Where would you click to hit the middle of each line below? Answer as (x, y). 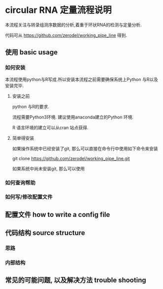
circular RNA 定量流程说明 (58, 10)
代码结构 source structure (45, 233)
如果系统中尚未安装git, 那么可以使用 (49, 168)
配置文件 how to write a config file (58, 215)
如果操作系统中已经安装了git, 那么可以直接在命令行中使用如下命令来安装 (85, 148)
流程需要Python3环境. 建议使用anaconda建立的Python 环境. (73, 117)
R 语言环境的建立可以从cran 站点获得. (50, 127)
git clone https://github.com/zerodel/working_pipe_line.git (71, 158)
